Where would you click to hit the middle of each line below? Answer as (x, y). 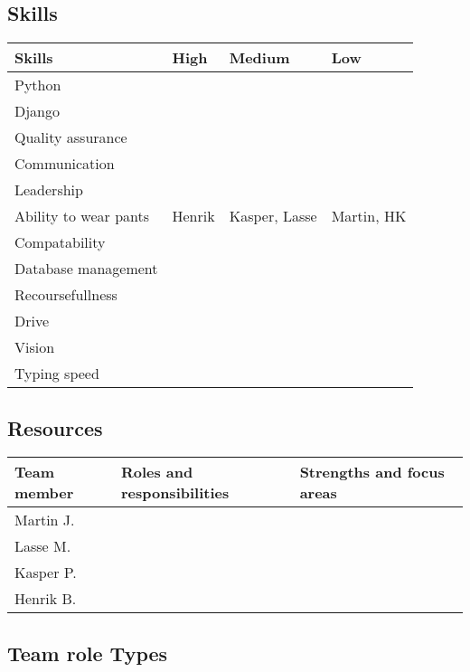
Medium (259, 58)
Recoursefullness (66, 295)
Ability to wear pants (82, 216)
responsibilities (175, 493)
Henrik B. (46, 599)
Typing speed (57, 374)
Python (38, 85)
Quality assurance (71, 137)
